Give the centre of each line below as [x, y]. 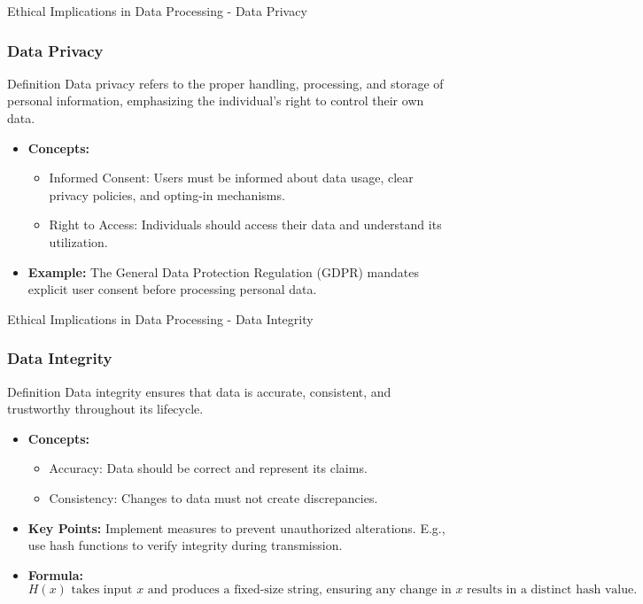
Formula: [55, 574]
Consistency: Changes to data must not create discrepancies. [213, 497]
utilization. [78, 241]
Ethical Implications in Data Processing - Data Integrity [160, 318]
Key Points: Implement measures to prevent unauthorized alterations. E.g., [236, 527]
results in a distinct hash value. [552, 590]
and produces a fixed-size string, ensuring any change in [299, 590]
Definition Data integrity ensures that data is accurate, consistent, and [199, 391]
